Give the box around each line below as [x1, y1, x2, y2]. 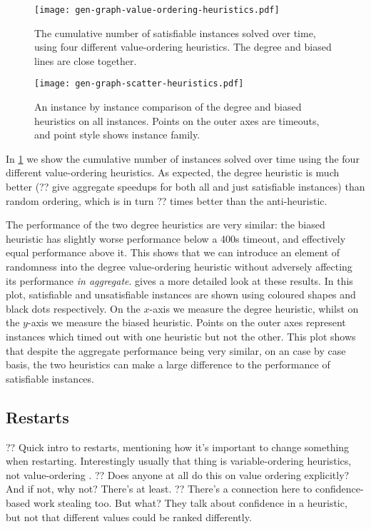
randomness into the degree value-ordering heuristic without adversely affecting [6, 259, 352, 274]
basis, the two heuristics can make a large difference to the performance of [6, 357, 330, 372]
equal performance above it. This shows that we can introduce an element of [6, 245, 340, 260]
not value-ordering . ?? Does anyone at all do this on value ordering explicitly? [6, 467, 350, 482]
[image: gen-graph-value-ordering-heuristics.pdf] [34, 5, 280, 15]
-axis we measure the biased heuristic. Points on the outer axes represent [27, 315, 346, 330]
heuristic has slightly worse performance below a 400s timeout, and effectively [6, 231, 346, 246]
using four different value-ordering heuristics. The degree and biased [34, 39, 332, 54]
